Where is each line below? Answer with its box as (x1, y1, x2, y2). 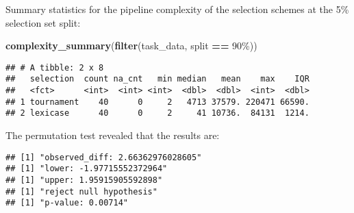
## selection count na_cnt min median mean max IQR (5, 74, 309, 84)
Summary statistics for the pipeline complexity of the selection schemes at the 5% (5, 2, 349, 16)
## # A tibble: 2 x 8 (5, 62, 104, 73)
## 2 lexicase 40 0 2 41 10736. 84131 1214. (5, 108, 309, 118)
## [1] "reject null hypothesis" (5, 186, 157, 197)
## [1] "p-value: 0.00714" (5, 198, 128, 208)
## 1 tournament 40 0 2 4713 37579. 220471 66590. (5, 97, 309, 107)
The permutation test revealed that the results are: (5, 128, 220, 142)
